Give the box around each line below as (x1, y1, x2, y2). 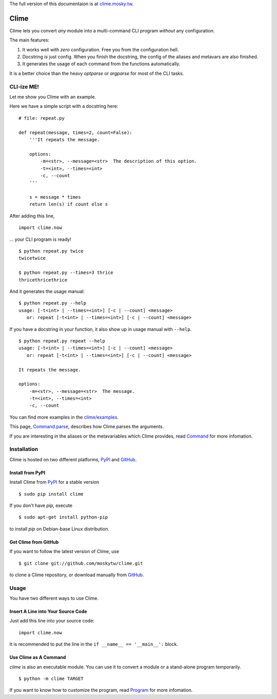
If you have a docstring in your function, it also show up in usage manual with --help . (9, 326, 192, 332)
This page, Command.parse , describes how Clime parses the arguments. (9, 424, 164, 430)
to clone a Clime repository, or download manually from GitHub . (9, 572, 144, 578)
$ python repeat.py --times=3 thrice (18, 270, 114, 276)
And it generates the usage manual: (9, 288, 85, 294)
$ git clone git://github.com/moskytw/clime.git (18, 560, 143, 566)
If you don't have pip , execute (9, 502, 73, 508)
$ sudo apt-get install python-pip (18, 514, 108, 520)
